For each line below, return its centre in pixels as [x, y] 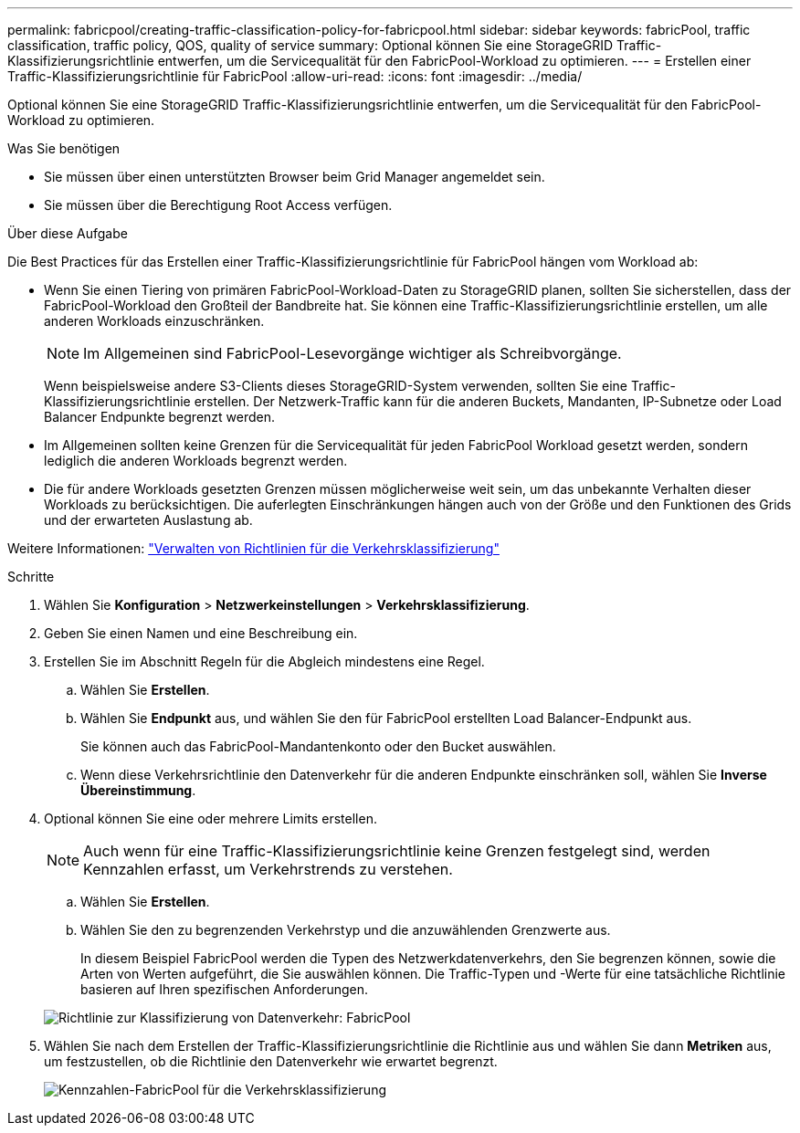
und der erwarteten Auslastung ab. [148, 520]
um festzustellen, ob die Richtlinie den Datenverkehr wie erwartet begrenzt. [271, 1061]
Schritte [31, 577]
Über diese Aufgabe [68, 233]
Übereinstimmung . [138, 790]
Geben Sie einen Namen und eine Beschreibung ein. [201, 633]
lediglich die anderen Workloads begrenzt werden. [196, 461]
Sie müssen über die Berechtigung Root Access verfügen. [218, 205]
